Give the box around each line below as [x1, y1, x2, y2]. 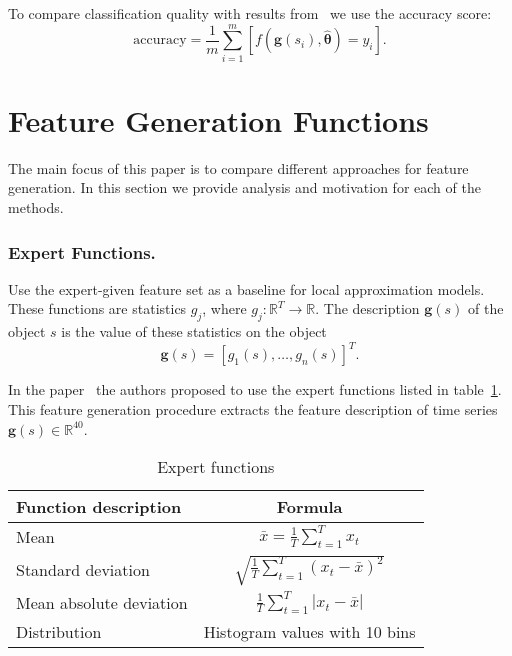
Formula [276, 495, 343, 519]
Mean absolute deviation [16, 591, 188, 615]
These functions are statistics [8, 298, 187, 319]
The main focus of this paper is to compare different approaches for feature [8, 157, 469, 178]
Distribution [16, 620, 102, 644]
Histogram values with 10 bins [203, 620, 416, 644]
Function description [16, 495, 182, 519]
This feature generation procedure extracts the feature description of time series [8, 398, 498, 419]
